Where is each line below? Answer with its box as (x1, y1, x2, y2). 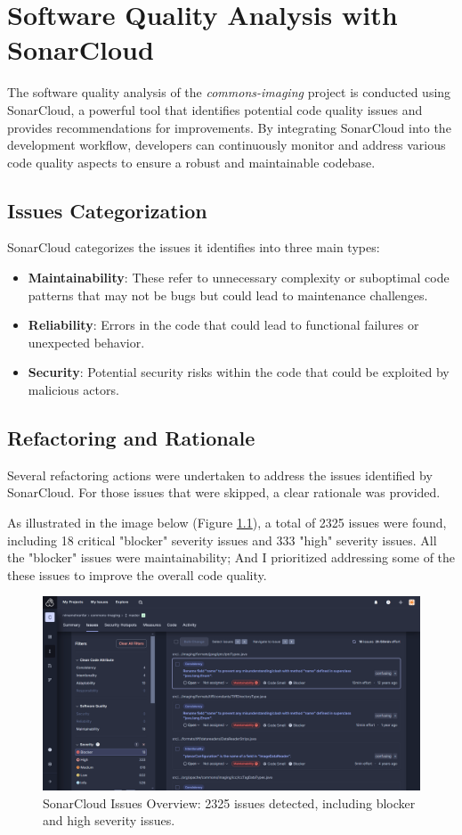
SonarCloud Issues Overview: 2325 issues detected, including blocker (43, 793, 416, 812)
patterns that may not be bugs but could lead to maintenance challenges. (28, 285, 428, 304)
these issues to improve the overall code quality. (7, 565, 267, 584)
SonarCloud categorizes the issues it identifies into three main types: (7, 238, 380, 257)
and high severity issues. (43, 811, 175, 830)
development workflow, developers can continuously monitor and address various (7, 135, 446, 154)
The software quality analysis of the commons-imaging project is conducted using (7, 83, 451, 102)
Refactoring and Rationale (7, 424, 255, 452)
